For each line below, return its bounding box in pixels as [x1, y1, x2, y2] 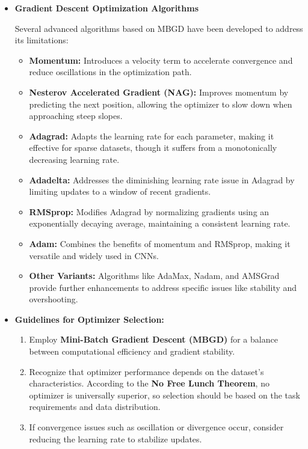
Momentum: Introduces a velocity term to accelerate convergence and [29, 53, 293, 66]
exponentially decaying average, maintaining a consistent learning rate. [29, 217, 291, 230]
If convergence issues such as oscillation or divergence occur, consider [29, 421, 284, 433]
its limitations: [14, 34, 69, 46]
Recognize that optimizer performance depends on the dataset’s [29, 365, 264, 377]
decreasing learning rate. [29, 153, 120, 165]
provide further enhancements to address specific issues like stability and [29, 281, 297, 293]
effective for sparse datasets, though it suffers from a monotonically [29, 141, 277, 154]
